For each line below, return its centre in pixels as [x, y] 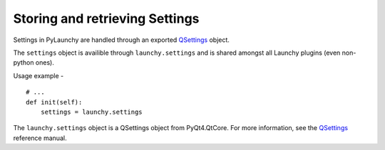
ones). [45, 63]
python [24, 63]
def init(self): [54, 102]
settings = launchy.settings [91, 112]
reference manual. [40, 138]
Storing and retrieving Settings [106, 18]
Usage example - [38, 75]
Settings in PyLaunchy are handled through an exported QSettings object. [121, 40]
